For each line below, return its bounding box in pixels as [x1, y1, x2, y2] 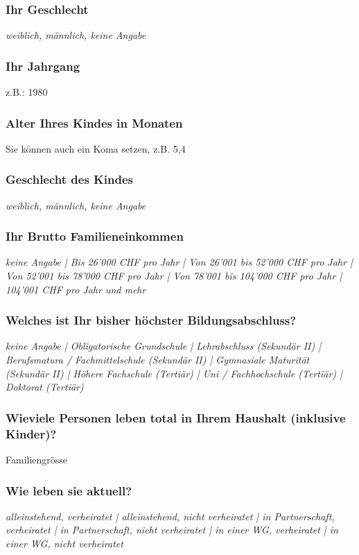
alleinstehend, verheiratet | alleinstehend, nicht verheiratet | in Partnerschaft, [6, 509, 335, 523]
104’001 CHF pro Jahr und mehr [6, 282, 146, 296]
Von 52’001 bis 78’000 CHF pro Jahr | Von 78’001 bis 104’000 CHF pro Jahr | [6, 268, 342, 283]
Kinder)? [6, 425, 57, 442]
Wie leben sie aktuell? [6, 481, 132, 499]
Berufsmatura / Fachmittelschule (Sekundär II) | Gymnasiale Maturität [6, 352, 310, 367]
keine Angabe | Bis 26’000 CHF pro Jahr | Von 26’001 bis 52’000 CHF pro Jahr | [6, 255, 353, 269]
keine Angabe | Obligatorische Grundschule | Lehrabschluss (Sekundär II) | [6, 339, 322, 353]
